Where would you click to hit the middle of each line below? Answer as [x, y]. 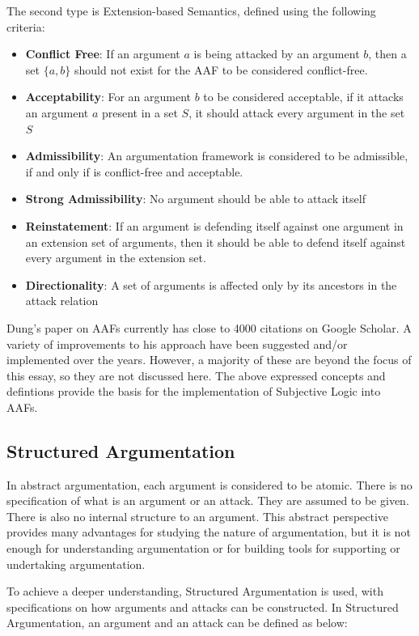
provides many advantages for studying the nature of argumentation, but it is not [209, 532]
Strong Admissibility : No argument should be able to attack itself [195, 199]
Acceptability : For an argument [108, 97]
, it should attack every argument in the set [297, 112]
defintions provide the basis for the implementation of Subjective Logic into [194, 391]
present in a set [140, 112]
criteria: [26, 26]
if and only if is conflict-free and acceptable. [134, 171]
